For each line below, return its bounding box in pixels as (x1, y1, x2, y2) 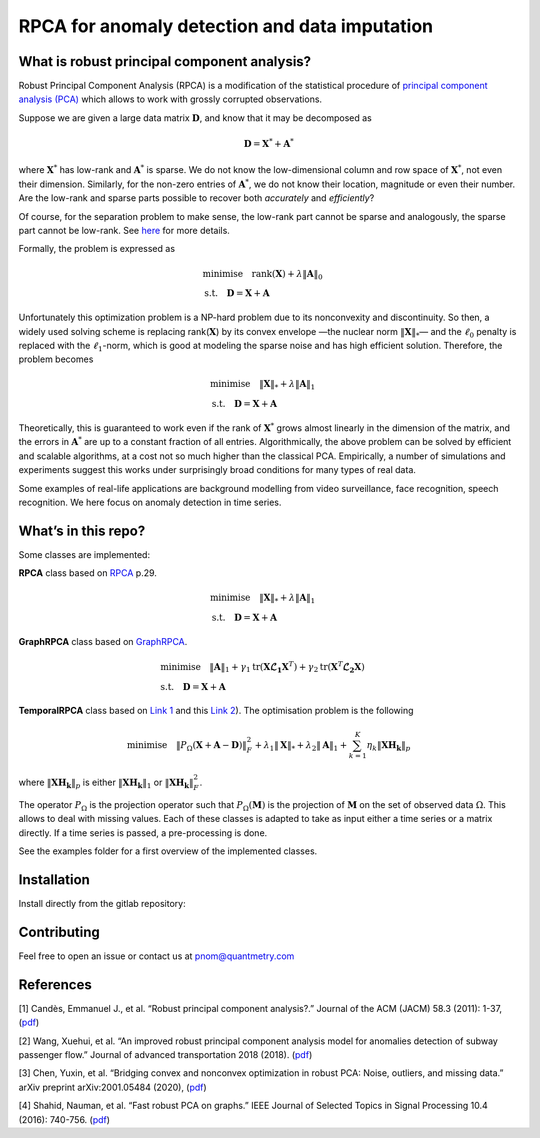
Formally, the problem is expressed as (18, 243, 175, 255)
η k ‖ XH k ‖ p (366, 739, 411, 753)
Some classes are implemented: (18, 548, 150, 560)
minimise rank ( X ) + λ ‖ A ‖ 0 (202, 268, 324, 282)
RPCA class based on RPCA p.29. (18, 567, 157, 579)
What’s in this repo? (18, 522, 146, 539)
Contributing (18, 923, 100, 940)
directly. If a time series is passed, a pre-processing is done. (18, 826, 268, 839)
